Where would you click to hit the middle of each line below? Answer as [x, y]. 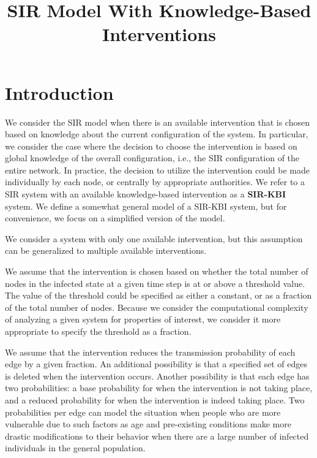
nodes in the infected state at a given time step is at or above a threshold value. [155, 283]
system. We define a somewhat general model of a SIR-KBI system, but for [146, 206]
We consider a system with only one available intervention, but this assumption [154, 238]
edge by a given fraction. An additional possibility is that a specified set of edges [156, 364]
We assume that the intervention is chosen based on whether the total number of [157, 271]
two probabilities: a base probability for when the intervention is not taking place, [159, 388]
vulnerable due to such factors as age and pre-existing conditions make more [148, 424]
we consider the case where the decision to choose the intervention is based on [151, 146]
